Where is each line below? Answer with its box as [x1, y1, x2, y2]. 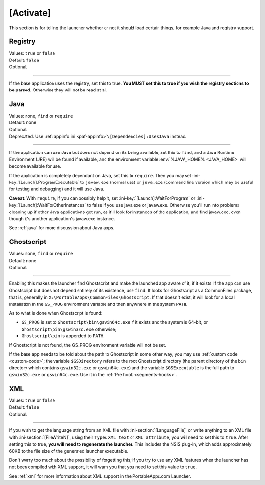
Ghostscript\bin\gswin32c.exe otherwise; [21, 326, 117, 332]
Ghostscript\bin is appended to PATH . [21, 333, 105, 339]
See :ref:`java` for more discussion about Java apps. [9, 225, 115, 231]
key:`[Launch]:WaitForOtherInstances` [9, 202, 86, 208]
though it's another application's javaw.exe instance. [9, 216, 115, 221]
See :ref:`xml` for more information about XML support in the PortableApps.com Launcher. [9, 473, 191, 479]
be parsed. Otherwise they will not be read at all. [9, 87, 108, 93]
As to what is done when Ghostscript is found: [9, 310, 103, 316]
